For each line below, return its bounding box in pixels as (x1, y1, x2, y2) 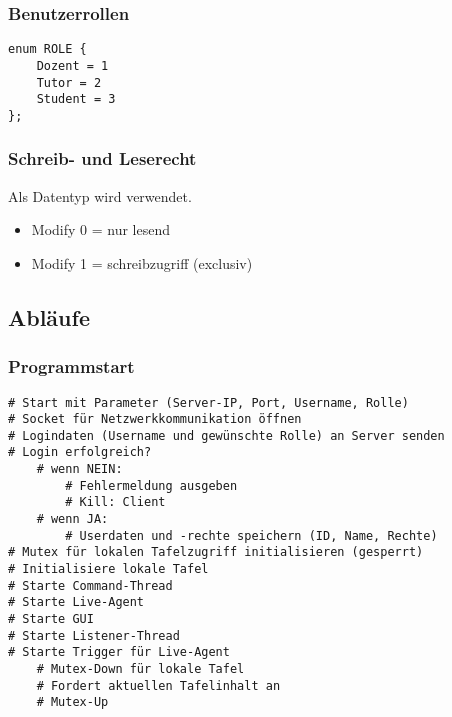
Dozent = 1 (36, 58, 109, 73)
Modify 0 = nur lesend (31, 219, 170, 240)
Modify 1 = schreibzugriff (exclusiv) (31, 252, 253, 273)
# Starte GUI (8, 612, 94, 627)
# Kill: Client (65, 495, 166, 510)
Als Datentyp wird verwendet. (8, 185, 192, 206)
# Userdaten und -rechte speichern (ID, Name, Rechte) (65, 528, 438, 543)
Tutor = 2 (36, 75, 102, 90)
